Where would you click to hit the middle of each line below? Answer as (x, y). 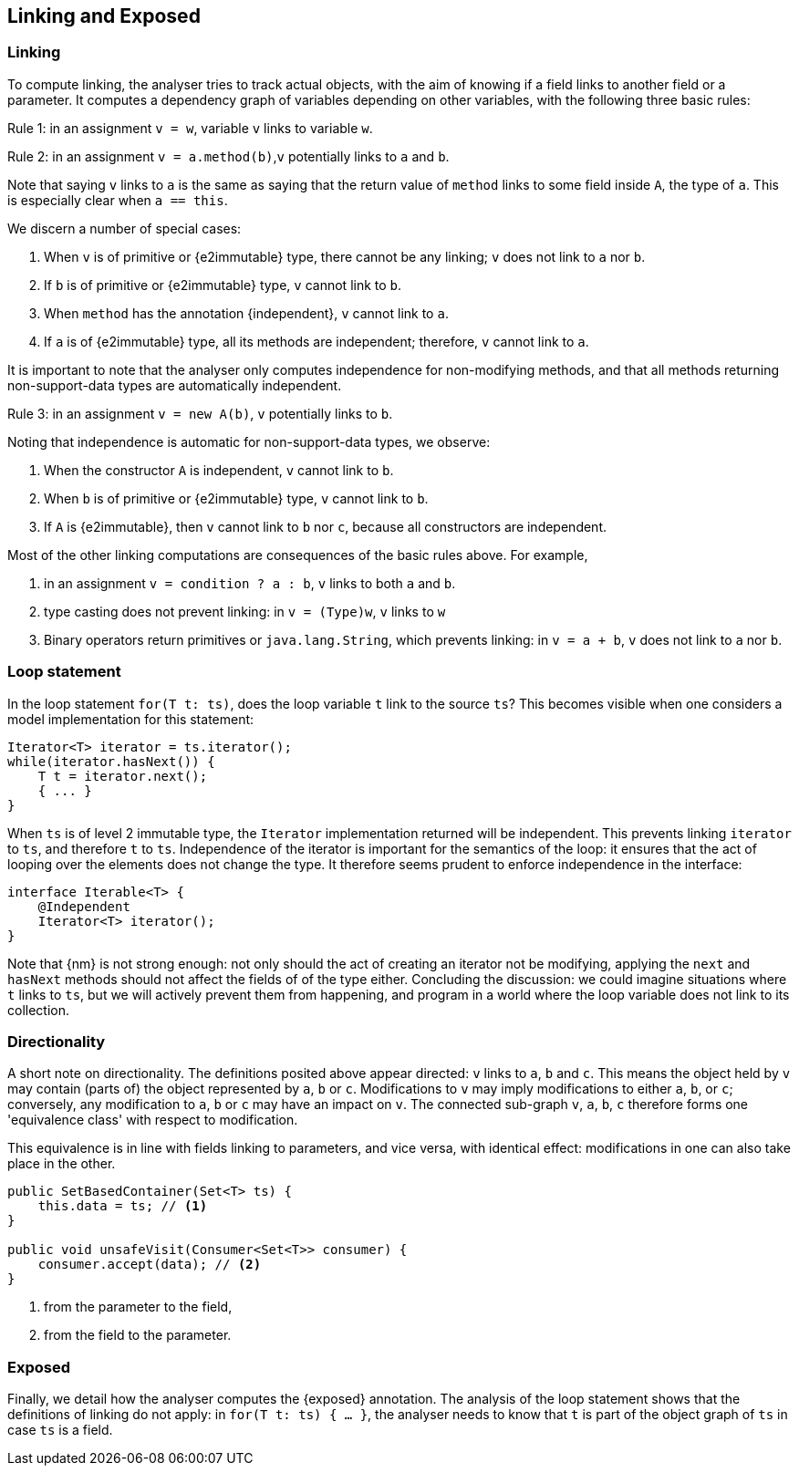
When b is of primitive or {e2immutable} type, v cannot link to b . (236, 498)
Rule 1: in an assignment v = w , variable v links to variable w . (190, 128)
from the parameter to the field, (138, 1307)
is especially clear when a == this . (118, 200)
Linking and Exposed (104, 16)
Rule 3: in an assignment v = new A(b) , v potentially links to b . (200, 413)
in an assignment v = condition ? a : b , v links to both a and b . (250, 583)
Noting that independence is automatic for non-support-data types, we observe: (249, 441)
